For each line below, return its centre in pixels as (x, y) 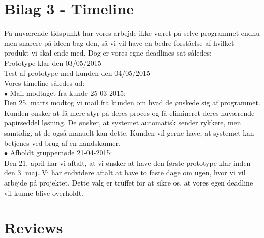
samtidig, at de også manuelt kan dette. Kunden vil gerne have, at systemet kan (129, 133)
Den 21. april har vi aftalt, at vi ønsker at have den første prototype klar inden (127, 162)
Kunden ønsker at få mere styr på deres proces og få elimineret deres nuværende (129, 112)
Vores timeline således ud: (45, 83)
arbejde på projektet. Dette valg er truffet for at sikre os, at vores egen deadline (129, 183)
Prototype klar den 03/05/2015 (53, 62)
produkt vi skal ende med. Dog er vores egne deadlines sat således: (108, 53)
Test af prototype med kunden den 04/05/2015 (77, 73)
